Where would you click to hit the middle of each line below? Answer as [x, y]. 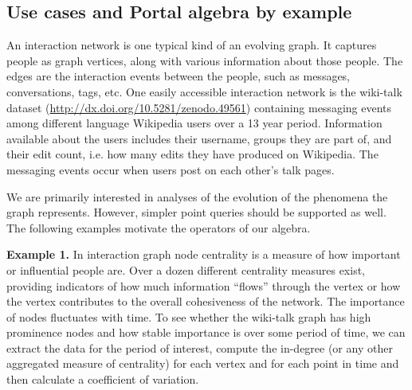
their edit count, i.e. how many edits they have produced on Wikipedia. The [192, 154]
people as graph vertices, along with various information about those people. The [205, 60]
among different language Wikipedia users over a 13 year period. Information [194, 123]
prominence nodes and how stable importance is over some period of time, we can [206, 332]
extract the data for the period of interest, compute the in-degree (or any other [200, 347]
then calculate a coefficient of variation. [103, 379]
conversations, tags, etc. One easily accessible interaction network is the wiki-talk [204, 91]
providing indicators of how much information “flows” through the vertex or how [204, 285]
